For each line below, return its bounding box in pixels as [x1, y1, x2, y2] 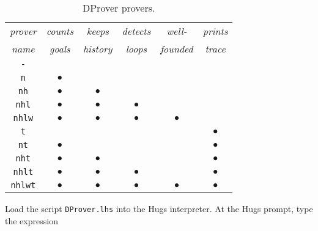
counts [46, 24, 73, 38]
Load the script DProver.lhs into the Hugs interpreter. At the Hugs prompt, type [5, 202, 313, 215]
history [83, 42, 113, 56]
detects [122, 24, 151, 38]
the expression [5, 214, 58, 227]
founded [160, 42, 193, 56]
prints [202, 24, 228, 38]
